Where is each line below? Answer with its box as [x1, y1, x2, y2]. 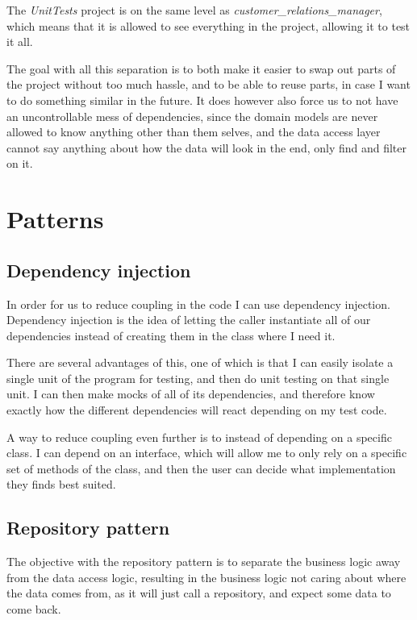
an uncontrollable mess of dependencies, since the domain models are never [6, 107, 378, 124]
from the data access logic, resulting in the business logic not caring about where [6, 568, 407, 585]
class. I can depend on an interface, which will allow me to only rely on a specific [6, 444, 407, 461]
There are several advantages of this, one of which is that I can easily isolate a [6, 354, 394, 371]
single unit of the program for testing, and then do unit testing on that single [6, 369, 390, 386]
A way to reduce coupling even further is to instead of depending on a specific [6, 428, 392, 445]
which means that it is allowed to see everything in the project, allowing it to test [6, 17, 411, 34]
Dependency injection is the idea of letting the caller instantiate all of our [6, 311, 371, 328]
